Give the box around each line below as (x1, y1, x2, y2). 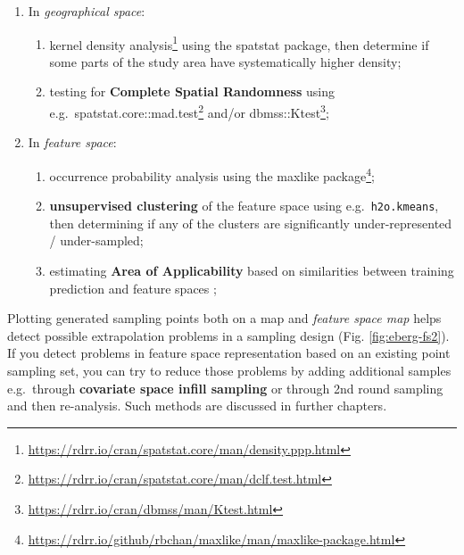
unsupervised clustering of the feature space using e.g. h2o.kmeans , (49, 196, 439, 215)
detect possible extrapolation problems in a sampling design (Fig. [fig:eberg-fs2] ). (7, 326, 450, 344)
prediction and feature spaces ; (49, 278, 217, 297)
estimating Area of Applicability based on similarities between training (49, 261, 454, 279)
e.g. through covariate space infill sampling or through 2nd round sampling (7, 378, 443, 397)
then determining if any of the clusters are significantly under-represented (49, 213, 452, 232)
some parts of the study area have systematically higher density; (49, 52, 402, 70)
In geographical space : (28, 2, 145, 20)
